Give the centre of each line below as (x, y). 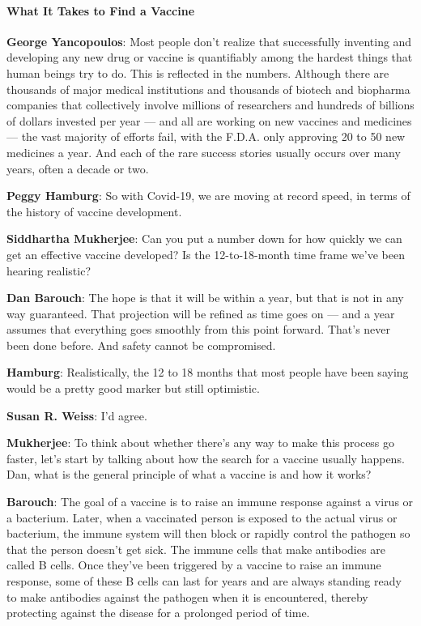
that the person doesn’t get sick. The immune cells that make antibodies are (196, 549)
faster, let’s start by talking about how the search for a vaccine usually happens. (206, 458)
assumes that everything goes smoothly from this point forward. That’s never (199, 329)
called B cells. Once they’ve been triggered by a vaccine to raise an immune (194, 565)
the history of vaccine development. (94, 211)
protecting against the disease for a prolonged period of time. (158, 613)
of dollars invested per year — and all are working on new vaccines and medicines (209, 120)
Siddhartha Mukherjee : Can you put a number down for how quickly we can (204, 238)
